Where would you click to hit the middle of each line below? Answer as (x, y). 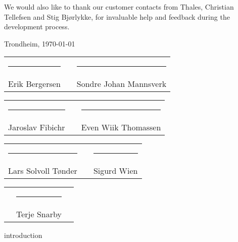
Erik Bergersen (34, 84)
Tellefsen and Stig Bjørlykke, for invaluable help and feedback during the (117, 16)
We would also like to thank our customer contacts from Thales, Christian (119, 7)
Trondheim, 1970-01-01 (40, 43)
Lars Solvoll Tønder (43, 171)
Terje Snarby (39, 214)
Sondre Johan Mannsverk (122, 84)
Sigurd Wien (115, 171)
